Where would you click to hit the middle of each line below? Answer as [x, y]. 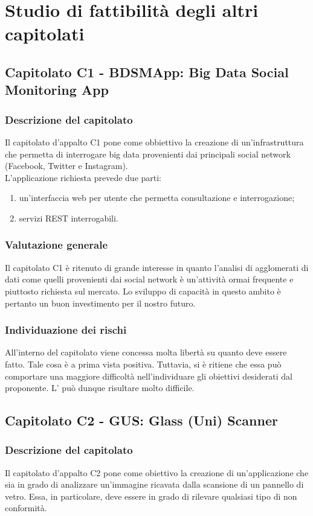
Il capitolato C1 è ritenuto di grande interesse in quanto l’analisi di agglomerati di [157, 267]
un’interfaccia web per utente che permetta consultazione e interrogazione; [157, 198]
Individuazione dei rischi [66, 330]
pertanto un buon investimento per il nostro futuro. [100, 303]
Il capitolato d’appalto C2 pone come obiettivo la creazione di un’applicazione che [157, 472]
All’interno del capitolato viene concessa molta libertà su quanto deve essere [146, 352]
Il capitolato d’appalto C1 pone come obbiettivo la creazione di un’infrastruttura [154, 142]
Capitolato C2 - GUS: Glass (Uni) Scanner [141, 420]
